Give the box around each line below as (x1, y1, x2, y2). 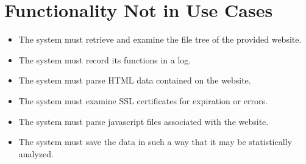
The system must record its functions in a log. (18, 53, 191, 66)
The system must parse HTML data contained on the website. (18, 74, 251, 87)
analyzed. (18, 147, 54, 160)
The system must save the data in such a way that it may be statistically (18, 135, 292, 148)
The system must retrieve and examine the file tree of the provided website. (18, 33, 302, 46)
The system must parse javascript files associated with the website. (18, 115, 269, 127)
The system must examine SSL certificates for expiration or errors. (18, 94, 268, 107)
